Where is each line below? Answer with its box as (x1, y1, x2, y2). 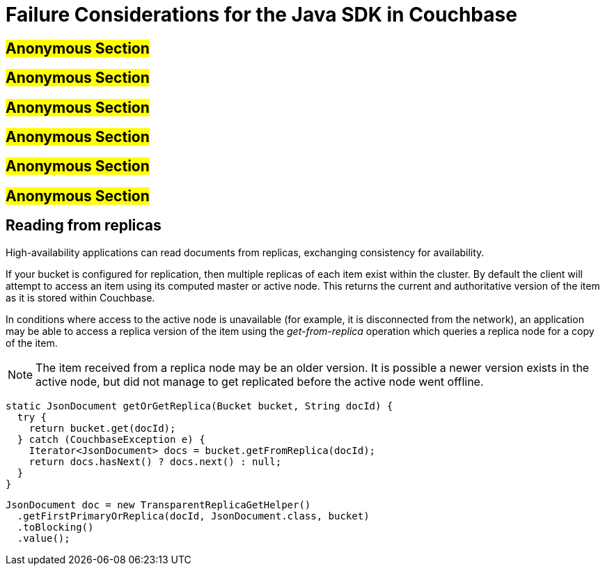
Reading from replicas (6, 217, 162, 235)
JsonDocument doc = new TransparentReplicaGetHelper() (6, 499, 311, 510)
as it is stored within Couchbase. (6, 291, 155, 304)
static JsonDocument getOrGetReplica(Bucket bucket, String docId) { (6, 400, 393, 412)
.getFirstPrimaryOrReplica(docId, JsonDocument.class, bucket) (17, 510, 370, 522)
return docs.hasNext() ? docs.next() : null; (29, 455, 282, 467)
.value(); (17, 532, 70, 544)
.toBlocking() (17, 521, 94, 533)
